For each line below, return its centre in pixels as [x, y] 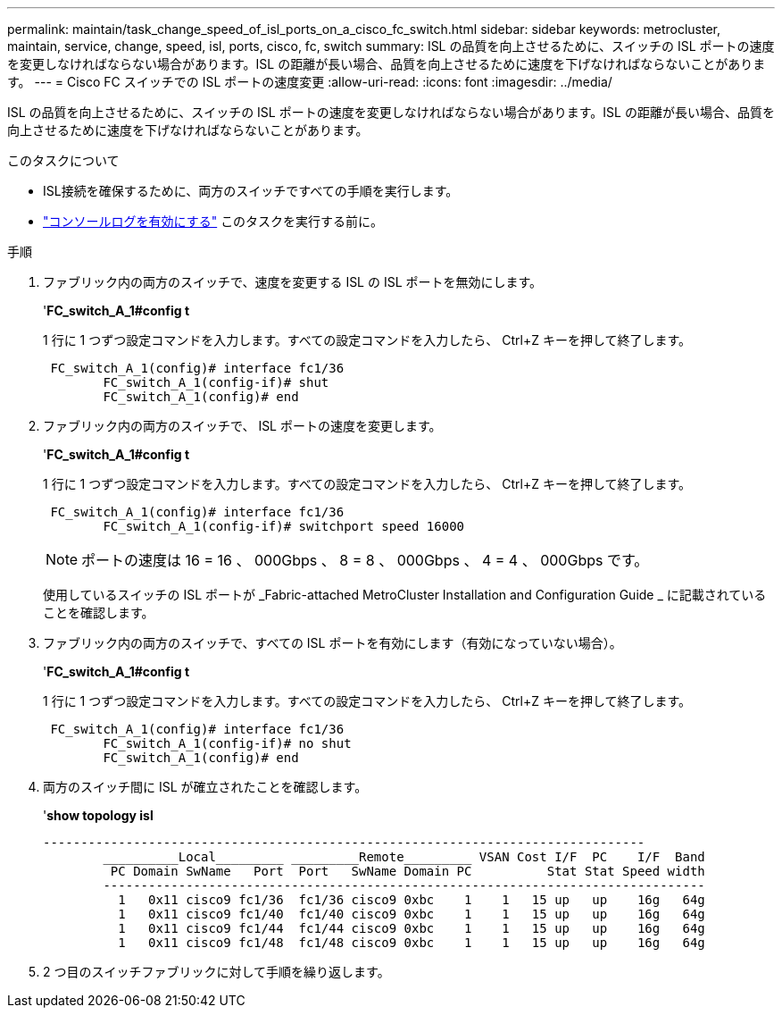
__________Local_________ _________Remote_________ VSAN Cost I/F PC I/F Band [404, 857]
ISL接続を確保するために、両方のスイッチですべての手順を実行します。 [251, 191]
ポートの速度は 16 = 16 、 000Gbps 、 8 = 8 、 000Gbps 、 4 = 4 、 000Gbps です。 [365, 560]
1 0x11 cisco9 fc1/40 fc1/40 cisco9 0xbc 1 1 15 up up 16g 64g [412, 914]
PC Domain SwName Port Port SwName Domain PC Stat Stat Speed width [408, 871]
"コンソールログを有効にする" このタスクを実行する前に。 [213, 221]
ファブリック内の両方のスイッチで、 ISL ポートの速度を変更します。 [242, 426]
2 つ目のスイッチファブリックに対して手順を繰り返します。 [216, 972]
